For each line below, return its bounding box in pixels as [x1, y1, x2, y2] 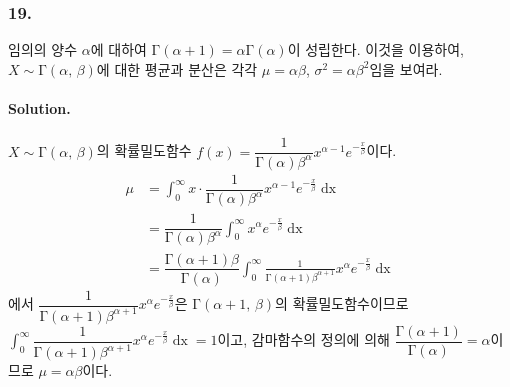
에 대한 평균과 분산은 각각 [96, 58, 258, 79]
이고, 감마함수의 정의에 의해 [217, 329, 390, 350]
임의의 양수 [8, 39, 78, 60]
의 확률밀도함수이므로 [275, 293, 409, 314]
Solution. [8, 98, 71, 118]
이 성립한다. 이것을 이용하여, [287, 39, 465, 60]
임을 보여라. [369, 58, 443, 79]
